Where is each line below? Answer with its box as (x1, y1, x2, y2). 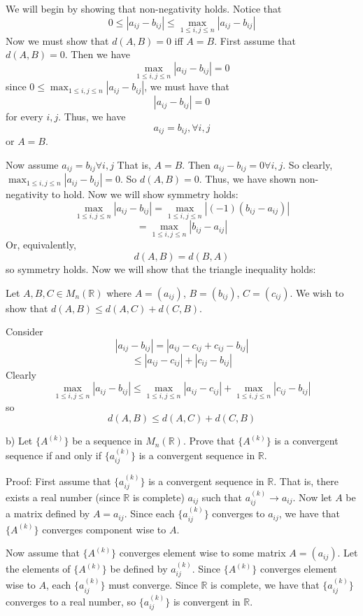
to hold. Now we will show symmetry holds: (51, 187, 239, 202)
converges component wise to (42, 521, 166, 536)
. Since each (124, 506, 175, 521)
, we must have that (144, 79, 230, 94)
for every (6, 109, 43, 124)
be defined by (110, 561, 168, 576)
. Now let (292, 490, 332, 504)
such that (201, 490, 243, 504)
